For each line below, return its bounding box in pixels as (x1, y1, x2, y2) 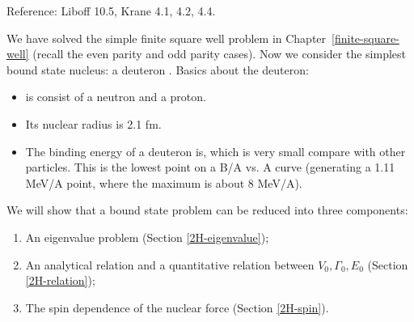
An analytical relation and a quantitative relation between (25, 256, 315, 273)
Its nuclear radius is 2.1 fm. (25, 115, 162, 132)
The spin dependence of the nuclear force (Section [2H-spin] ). (25, 299, 329, 316)
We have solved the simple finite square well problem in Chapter (6, 29, 327, 46)
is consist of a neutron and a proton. (25, 88, 206, 105)
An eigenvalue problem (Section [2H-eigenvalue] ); (25, 228, 269, 245)
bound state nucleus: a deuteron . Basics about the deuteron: (6, 61, 309, 78)
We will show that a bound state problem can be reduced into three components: (6, 201, 408, 218)
